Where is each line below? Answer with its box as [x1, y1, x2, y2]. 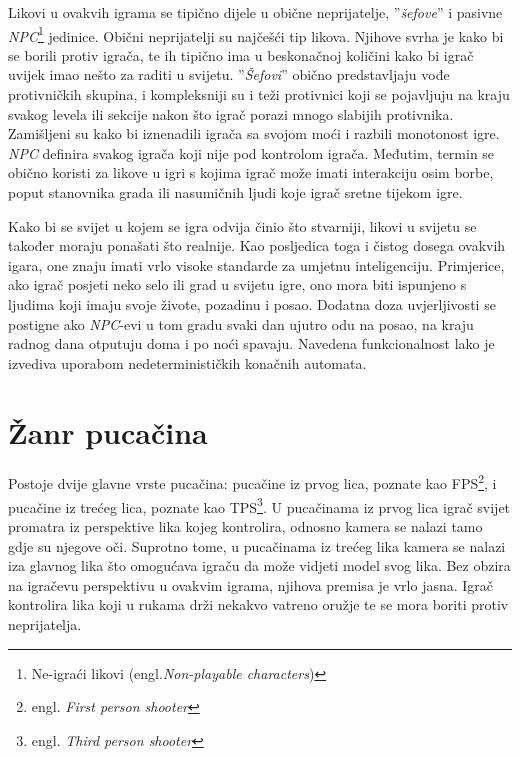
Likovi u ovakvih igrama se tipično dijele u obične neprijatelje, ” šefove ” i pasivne [8, 2, 503, 22]
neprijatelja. [8, 613, 82, 634]
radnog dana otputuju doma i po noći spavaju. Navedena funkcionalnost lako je [8, 333, 495, 354]
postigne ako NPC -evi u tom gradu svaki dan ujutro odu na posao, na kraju [8, 313, 474, 334]
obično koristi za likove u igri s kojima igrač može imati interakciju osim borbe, [8, 162, 494, 183]
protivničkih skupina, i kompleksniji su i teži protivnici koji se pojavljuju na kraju [8, 84, 510, 105]
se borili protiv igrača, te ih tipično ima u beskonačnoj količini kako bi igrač [8, 44, 474, 65]
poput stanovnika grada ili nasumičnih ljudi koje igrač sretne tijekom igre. [8, 182, 463, 202]
